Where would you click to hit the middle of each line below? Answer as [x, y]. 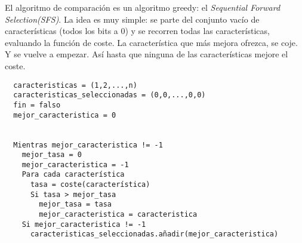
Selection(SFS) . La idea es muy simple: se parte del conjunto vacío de [132, 19]
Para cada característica [73, 175]
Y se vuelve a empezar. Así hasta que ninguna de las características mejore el [147, 54]
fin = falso [37, 105]
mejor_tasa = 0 [52, 155]
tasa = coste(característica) [90, 185]
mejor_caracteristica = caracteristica [118, 215]
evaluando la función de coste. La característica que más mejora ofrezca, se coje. [151, 42]
